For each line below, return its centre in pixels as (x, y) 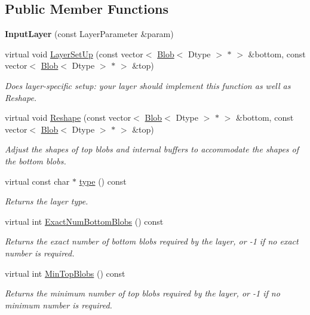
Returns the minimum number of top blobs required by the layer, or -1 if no (142, 293)
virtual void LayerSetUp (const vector (74, 53)
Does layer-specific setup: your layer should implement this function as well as (148, 85)
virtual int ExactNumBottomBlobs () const (84, 221)
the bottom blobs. (36, 160)
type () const (103, 181)
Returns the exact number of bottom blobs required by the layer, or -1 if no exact (152, 241)
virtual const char (37, 181)
